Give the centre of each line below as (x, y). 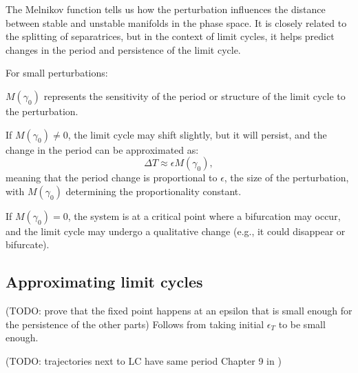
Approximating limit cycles (104, 282)
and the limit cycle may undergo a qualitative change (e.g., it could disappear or (176, 231)
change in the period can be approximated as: (102, 149)
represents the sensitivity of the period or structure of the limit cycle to (194, 95)
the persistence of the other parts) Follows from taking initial (135, 324)
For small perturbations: (57, 73)
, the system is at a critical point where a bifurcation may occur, (204, 215)
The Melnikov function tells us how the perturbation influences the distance (166, 9)
